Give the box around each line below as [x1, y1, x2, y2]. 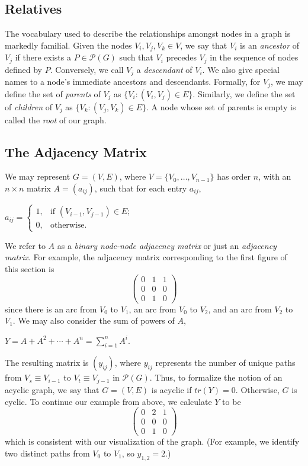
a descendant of [136, 63, 192, 75]
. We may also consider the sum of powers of [12, 314, 175, 327]
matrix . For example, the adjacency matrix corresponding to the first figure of [5, 251, 287, 263]
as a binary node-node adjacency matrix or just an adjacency [57, 239, 277, 251]
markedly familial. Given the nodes [5, 39, 132, 51]
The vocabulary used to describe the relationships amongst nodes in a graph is [5, 27, 291, 40]
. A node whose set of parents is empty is [146, 100, 296, 113]
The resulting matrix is [5, 356, 89, 369]
